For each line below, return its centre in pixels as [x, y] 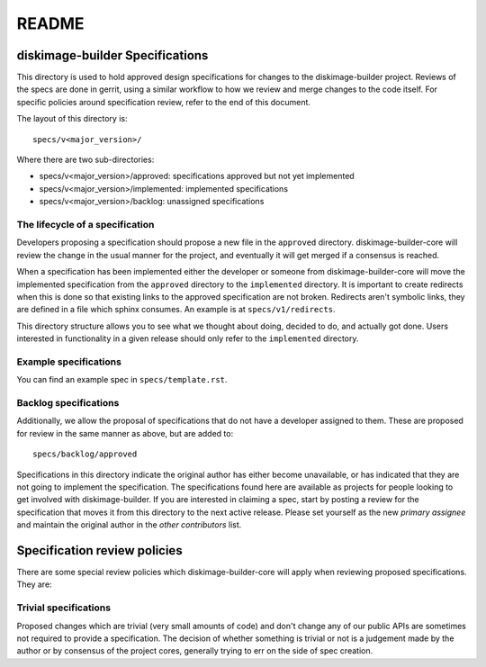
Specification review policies [100, 550]
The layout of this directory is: [72, 119]
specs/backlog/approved [85, 454]
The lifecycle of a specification [85, 224]
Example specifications [69, 362]
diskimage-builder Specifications [112, 55]
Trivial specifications [64, 608]
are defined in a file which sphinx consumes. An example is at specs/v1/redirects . [176, 310]
